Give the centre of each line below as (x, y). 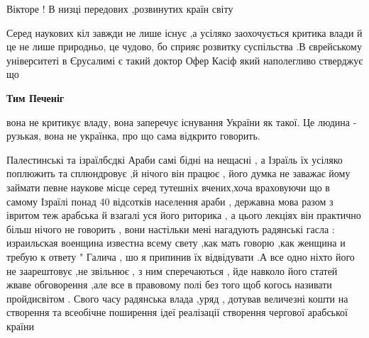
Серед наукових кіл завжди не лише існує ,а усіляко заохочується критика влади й (184, 32)
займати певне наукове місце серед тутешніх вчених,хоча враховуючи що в (168, 187)
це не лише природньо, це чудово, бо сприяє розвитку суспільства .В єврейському (184, 46)
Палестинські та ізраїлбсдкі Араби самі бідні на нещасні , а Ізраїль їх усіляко (175, 159)
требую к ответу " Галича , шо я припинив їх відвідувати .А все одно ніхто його (181, 256)
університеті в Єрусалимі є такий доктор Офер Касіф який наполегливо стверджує (185, 60)
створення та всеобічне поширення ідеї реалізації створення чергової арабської (177, 312)
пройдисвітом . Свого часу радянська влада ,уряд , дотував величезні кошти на (177, 298)
